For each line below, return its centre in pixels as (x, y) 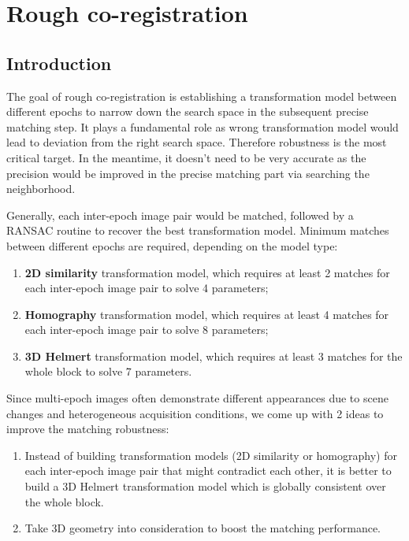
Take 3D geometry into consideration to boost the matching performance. (203, 528)
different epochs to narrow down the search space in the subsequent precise (188, 111)
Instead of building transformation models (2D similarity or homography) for (211, 455)
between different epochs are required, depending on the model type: (172, 245)
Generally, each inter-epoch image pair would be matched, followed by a (180, 215)
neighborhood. (41, 189)
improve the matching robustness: (88, 429)
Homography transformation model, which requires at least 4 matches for (207, 314)
